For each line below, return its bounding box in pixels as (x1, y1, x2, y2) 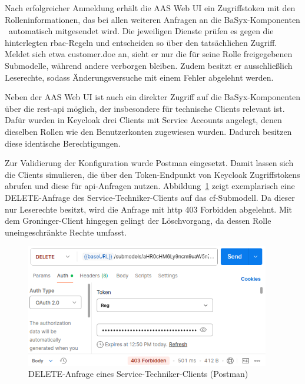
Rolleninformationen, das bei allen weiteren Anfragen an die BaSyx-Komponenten (5, 13, 300, 25)
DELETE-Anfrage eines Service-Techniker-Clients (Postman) (28, 368, 248, 380)
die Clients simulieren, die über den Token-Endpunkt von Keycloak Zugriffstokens (5, 168, 300, 180)
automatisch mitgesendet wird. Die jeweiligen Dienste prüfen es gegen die (8, 25, 274, 37)
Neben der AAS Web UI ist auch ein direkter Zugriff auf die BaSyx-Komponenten (5, 91, 301, 103)
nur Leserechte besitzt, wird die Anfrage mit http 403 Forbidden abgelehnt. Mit (5, 203, 293, 215)
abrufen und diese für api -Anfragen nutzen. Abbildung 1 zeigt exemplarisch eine (5, 180, 295, 192)
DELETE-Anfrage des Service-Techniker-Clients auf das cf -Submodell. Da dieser (5, 191, 295, 203)
